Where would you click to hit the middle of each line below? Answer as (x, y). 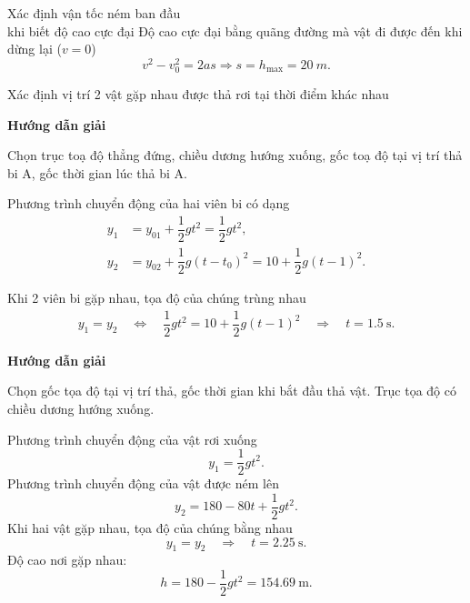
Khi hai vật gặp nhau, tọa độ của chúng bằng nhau (150, 527)
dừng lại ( (35, 49)
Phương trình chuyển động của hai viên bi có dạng (149, 203)
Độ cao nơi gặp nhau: (67, 560)
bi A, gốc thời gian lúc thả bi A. (97, 172)
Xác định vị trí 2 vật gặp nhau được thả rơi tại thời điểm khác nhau (198, 94)
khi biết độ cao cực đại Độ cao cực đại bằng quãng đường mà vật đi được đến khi (235, 30)
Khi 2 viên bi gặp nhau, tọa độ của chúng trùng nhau (157, 298)
